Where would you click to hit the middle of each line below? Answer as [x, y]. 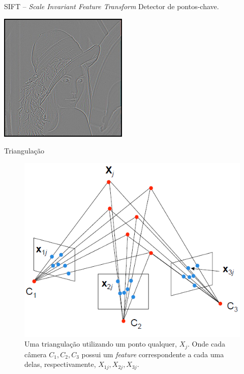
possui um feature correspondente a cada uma [153, 354]
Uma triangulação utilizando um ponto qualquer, [101, 344]
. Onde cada [206, 344]
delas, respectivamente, [60, 364]
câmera [36, 354]
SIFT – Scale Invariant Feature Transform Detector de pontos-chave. [112, 6]
